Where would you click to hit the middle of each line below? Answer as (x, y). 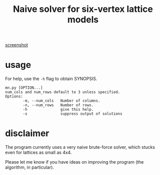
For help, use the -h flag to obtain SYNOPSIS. (51, 79)
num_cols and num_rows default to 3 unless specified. (63, 92)
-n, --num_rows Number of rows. (58, 105)
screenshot (17, 45)
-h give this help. (58, 110)
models (83, 20)
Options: (14, 97)
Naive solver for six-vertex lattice (83, 9)
